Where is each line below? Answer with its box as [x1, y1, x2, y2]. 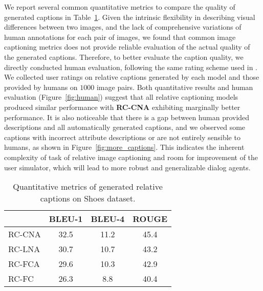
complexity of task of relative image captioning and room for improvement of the [4, 151, 258, 162]
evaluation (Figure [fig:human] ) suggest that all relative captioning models [4, 92, 238, 102]
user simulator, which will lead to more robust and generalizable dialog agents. [4, 162, 251, 172]
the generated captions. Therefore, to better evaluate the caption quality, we [4, 51, 244, 62]
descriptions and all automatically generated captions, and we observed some [4, 122, 246, 132]
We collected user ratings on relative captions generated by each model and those [4, 72, 259, 82]
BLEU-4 [91, 213, 125, 225]
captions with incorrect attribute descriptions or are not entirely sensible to [4, 131, 240, 142]
